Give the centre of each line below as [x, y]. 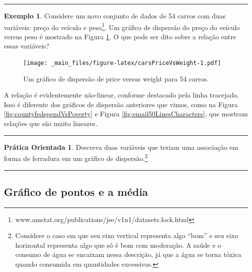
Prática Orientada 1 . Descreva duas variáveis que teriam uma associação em [121, 147]
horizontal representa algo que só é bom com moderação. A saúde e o [118, 245]
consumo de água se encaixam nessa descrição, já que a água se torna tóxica [128, 254]
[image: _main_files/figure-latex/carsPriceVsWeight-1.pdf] [122, 63]
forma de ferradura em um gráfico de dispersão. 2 [76, 157]
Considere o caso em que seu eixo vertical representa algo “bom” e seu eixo [127, 235]
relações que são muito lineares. [51, 123]
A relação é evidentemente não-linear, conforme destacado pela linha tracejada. [122, 95]
